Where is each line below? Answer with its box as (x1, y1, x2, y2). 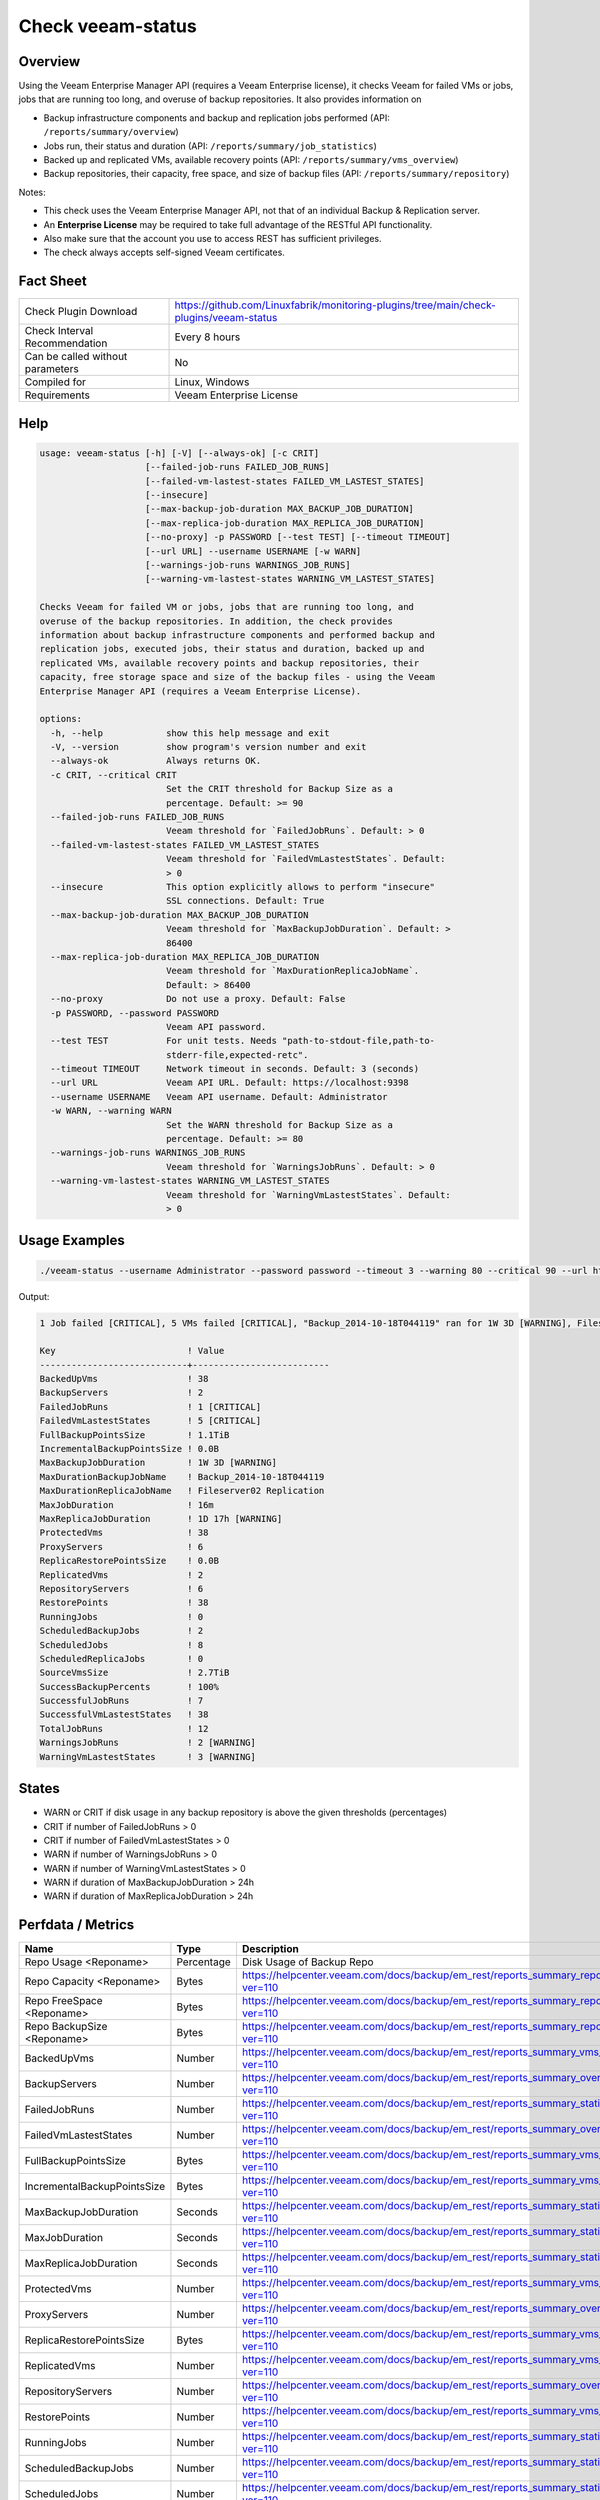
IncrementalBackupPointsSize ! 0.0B (39, 1443, 220, 1455)
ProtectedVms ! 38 (39, 1527, 209, 1539)
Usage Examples (18, 1232, 125, 1249)
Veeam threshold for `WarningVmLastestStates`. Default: (165, 1189, 452, 1200)
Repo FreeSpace (24, 1994, 104, 2008)
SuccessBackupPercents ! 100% (39, 1681, 220, 1692)
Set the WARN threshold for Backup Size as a (165, 1119, 394, 1130)
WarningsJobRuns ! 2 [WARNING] (39, 1737, 257, 1749)
